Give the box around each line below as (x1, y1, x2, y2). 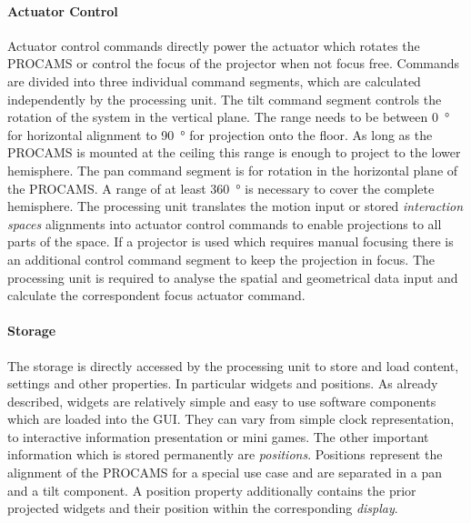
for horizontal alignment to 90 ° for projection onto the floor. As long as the (7, 125, 433, 144)
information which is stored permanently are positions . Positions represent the (7, 445, 443, 464)
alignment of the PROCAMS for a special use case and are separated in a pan (7, 463, 442, 482)
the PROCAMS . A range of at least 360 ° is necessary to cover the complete (7, 178, 435, 197)
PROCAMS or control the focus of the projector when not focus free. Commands (7, 54, 460, 73)
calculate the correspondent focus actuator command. (7, 286, 306, 305)
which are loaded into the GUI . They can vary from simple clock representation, (7, 409, 455, 428)
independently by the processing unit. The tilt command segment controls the (7, 89, 442, 108)
